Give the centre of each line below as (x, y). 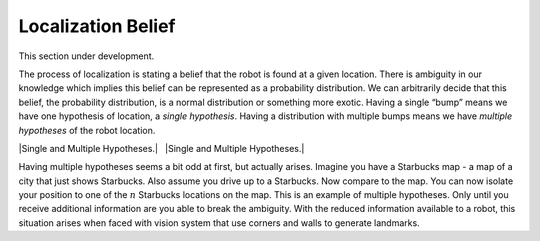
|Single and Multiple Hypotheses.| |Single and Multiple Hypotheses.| (161, 148)
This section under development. (86, 56)
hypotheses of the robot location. (87, 130)
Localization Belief (97, 26)
